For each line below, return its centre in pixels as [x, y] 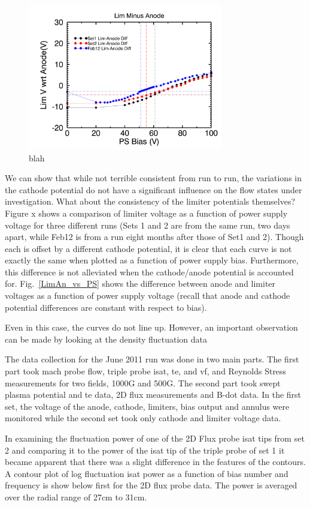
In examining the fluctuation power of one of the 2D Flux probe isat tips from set [155, 438]
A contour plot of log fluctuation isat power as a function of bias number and [147, 473]
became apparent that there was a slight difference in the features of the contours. [155, 462]
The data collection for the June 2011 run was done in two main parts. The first [152, 359]
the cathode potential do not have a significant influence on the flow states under [154, 189]
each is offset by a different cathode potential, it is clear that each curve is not [148, 248]
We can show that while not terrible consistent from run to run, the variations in [154, 178]
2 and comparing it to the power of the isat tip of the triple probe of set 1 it [145, 450]
